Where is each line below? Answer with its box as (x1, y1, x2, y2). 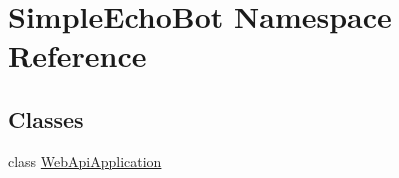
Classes (8, 103, 84, 134)
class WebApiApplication (8, 150, 162, 171)
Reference (8, 35, 147, 76)
